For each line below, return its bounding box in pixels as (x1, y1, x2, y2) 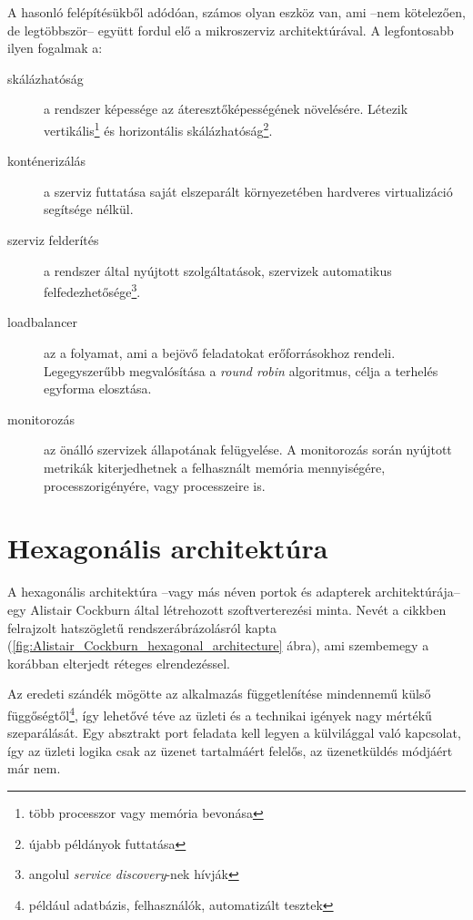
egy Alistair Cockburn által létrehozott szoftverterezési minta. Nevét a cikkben (7, 599, 447, 618)
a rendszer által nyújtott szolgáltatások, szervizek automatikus (44, 261, 392, 280)
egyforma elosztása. (44, 379, 152, 398)
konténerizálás (7, 151, 86, 170)
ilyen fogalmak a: (7, 38, 103, 57)
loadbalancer (7, 312, 78, 332)
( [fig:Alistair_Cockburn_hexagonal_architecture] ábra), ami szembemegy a (7, 636, 429, 655)
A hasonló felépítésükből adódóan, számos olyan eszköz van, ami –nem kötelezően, (7, 3, 466, 21)
